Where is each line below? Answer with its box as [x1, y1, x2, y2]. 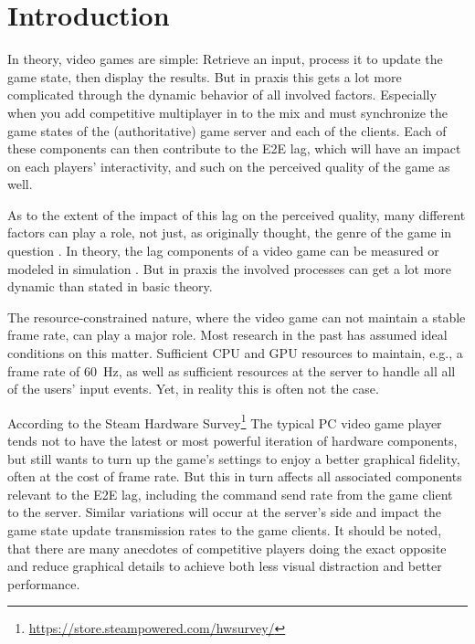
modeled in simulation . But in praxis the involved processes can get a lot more [7, 259, 452, 278]
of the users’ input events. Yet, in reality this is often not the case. [7, 379, 379, 398]
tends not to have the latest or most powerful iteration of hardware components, [7, 431, 458, 450]
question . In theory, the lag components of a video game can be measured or [7, 241, 439, 260]
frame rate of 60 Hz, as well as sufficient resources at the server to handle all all [7, 361, 456, 380]
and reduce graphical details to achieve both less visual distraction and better [7, 556, 442, 575]
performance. [7, 574, 80, 593]
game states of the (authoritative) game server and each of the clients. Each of [7, 121, 447, 140]
